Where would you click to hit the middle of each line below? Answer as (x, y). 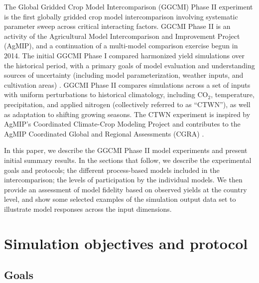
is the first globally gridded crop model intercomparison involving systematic (121, 16)
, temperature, (233, 94)
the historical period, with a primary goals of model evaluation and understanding (129, 65)
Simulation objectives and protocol (126, 243)
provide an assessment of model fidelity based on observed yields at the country (126, 189)
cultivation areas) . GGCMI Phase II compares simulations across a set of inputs (127, 84)
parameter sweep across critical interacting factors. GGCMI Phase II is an (117, 26)
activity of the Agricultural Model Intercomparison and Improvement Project (122, 36)
